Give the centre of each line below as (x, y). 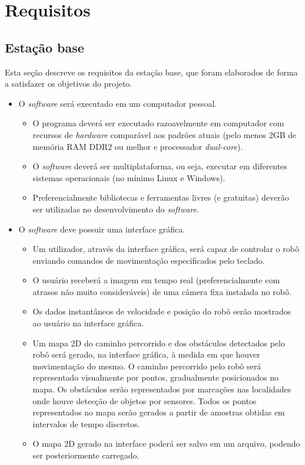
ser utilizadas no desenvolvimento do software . (116, 209)
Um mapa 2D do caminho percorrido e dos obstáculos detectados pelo (159, 343)
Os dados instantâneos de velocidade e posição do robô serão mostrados (162, 311)
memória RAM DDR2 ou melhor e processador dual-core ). (138, 146)
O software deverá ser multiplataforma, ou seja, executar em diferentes (160, 166)
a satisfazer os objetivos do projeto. (69, 83)
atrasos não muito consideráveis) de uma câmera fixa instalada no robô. (162, 291)
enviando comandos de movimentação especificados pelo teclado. (149, 260)
